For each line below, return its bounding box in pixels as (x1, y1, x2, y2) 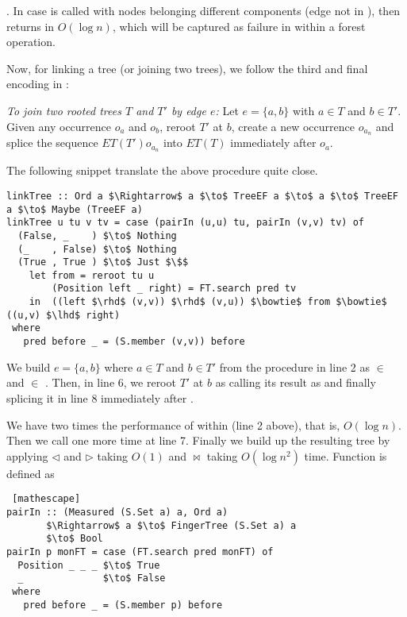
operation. (6, 33, 56, 50)
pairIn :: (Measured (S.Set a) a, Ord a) (6, 506, 228, 518)
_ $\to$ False (17, 573, 166, 584)
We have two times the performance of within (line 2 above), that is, (6, 416, 340, 433)
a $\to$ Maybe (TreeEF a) (6, 203, 143, 215)
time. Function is (304, 447, 387, 464)
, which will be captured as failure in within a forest (112, 17, 366, 34)
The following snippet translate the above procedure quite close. (6, 162, 318, 179)
